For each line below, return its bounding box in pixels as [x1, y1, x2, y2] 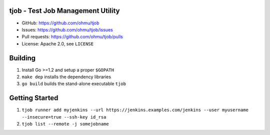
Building [9, 54, 36, 62]
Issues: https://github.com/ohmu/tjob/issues [21, 26, 113, 32]
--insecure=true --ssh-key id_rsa [21, 114, 106, 120]
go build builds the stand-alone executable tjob [21, 81, 126, 87]
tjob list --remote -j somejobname [21, 121, 109, 127]
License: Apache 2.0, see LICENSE [21, 40, 94, 47]
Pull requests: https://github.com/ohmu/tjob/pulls [21, 34, 123, 40]
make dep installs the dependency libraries [21, 74, 111, 80]
